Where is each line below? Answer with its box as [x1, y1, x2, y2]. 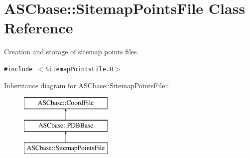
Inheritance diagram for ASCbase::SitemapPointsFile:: [4, 80, 169, 90]
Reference [4, 17, 73, 38]
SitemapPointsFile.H [45, 65, 114, 73]
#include [4, 65, 33, 73]
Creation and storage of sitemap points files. [4, 46, 139, 57]
